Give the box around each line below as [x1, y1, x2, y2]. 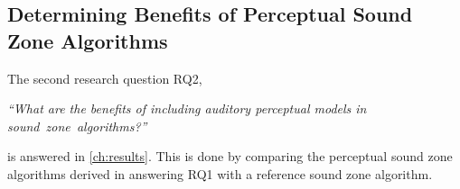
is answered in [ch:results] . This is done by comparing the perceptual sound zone [7, 147, 453, 166]
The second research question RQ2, [7, 68, 202, 87]
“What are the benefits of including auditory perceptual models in [7, 99, 367, 118]
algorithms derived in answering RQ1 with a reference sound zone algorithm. [7, 164, 433, 183]
